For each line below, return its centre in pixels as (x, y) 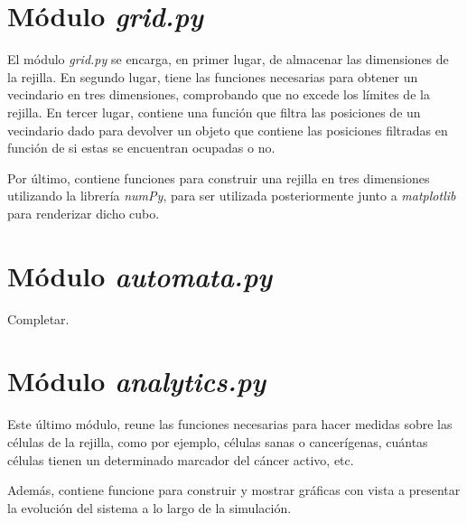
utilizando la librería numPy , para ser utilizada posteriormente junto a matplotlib (232, 196)
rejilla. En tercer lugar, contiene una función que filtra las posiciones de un (214, 112)
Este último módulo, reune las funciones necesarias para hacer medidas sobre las (230, 424)
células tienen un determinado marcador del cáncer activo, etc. (181, 459)
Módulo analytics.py (137, 381)
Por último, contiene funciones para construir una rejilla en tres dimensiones (219, 177)
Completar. (38, 318)
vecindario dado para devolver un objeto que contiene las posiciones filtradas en (228, 130)
